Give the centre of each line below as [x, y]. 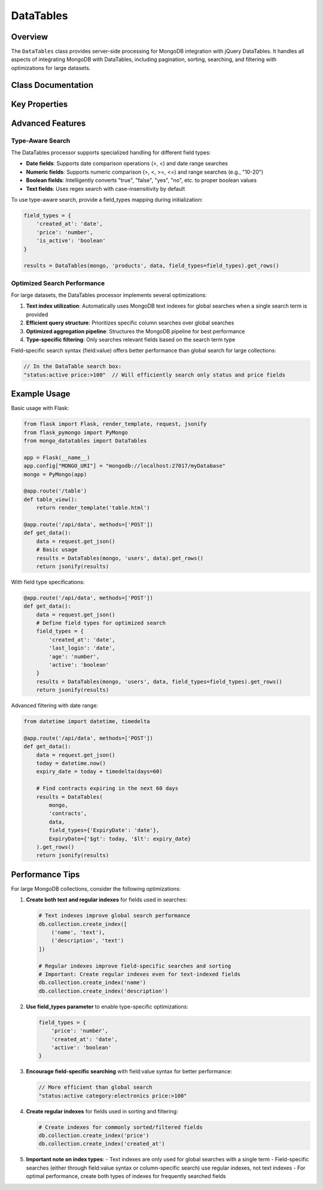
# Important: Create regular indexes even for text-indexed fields [140, 974]
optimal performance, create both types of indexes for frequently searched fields [126, 1176]
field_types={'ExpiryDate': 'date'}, [104, 830]
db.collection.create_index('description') [103, 991]
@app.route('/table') [55, 491]
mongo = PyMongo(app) [55, 474]
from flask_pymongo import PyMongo [76, 432]
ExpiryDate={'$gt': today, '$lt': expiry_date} [120, 839]
